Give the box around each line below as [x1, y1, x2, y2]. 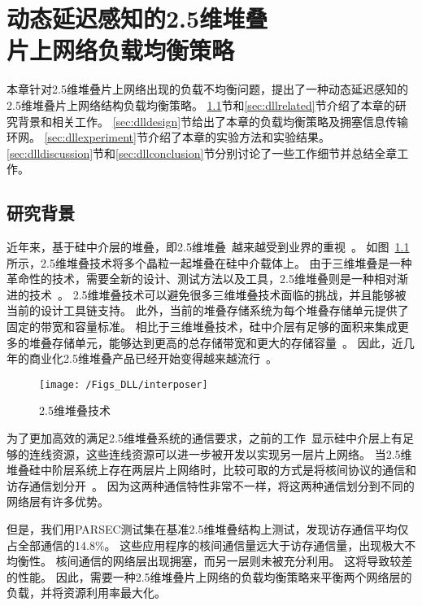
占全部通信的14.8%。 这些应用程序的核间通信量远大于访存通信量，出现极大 [7, 536, 405, 553]
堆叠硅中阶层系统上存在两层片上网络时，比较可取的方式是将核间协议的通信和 [7, 461, 416, 478]
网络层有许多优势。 [7, 493, 109, 510]
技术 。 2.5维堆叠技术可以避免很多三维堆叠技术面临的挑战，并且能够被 [28, 286, 407, 303]
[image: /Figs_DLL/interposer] [39, 378, 208, 390]
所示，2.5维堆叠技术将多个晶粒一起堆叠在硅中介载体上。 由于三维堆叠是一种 [7, 254, 412, 271]
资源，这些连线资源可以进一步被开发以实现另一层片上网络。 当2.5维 [51, 445, 412, 462]
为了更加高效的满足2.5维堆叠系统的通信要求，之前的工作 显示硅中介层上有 [7, 429, 402, 447]
